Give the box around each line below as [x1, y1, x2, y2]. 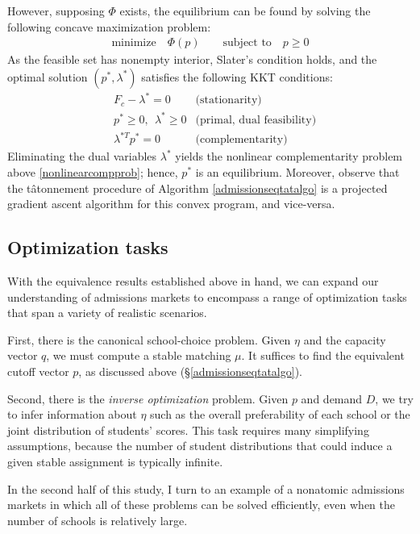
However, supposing [7, 2, 105, 19]
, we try [375, 390, 414, 407]
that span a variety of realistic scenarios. [7, 304, 207, 321]
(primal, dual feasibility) [195, 114, 317, 126]
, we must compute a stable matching [46, 347, 231, 364]
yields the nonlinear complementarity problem [175, 148, 403, 165]
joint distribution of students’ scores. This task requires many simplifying [7, 421, 369, 438]
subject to [222, 37, 272, 49]
